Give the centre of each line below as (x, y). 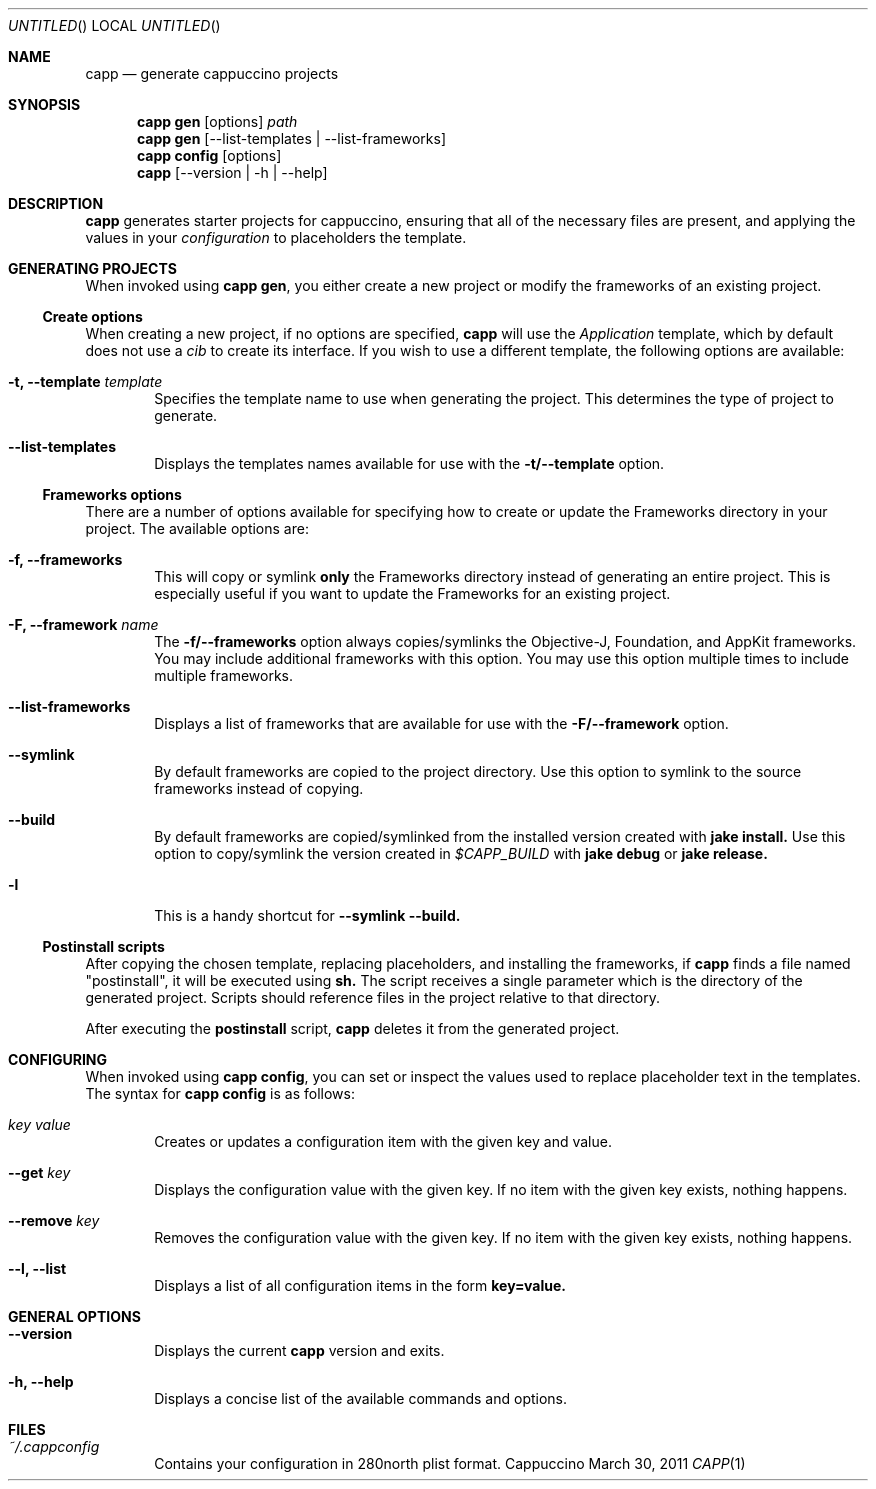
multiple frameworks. (224, 675)
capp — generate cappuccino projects (212, 73)
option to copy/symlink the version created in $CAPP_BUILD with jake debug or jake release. (461, 853)
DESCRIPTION (56, 203)
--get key (39, 1172)
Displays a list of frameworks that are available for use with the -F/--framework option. (441, 723)
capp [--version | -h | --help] (232, 172)
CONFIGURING (58, 1059)
